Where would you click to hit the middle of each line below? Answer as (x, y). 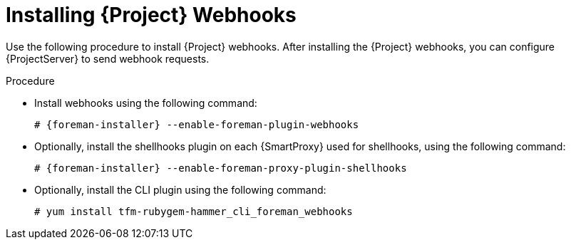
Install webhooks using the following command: (146, 103)
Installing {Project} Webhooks (151, 15)
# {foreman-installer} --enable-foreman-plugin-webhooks (197, 124)
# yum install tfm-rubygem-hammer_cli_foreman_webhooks (194, 211)
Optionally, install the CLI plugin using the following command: (180, 189)
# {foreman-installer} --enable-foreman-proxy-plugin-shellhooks (221, 168)
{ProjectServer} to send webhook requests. (108, 58)
